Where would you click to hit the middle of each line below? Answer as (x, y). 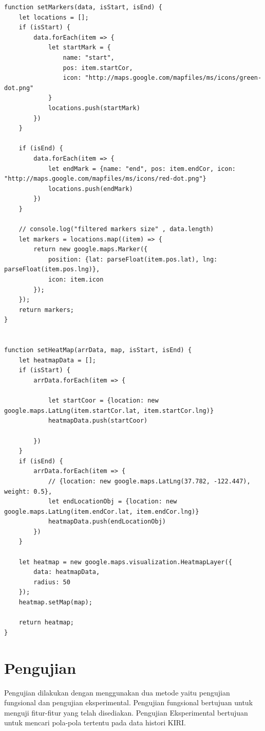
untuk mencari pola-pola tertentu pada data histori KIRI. (95, 723)
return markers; (46, 310)
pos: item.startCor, (98, 68)
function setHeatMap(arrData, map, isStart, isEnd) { (98, 350)
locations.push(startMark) (94, 108)
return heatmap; (46, 623)
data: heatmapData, (67, 572)
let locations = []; (54, 17)
